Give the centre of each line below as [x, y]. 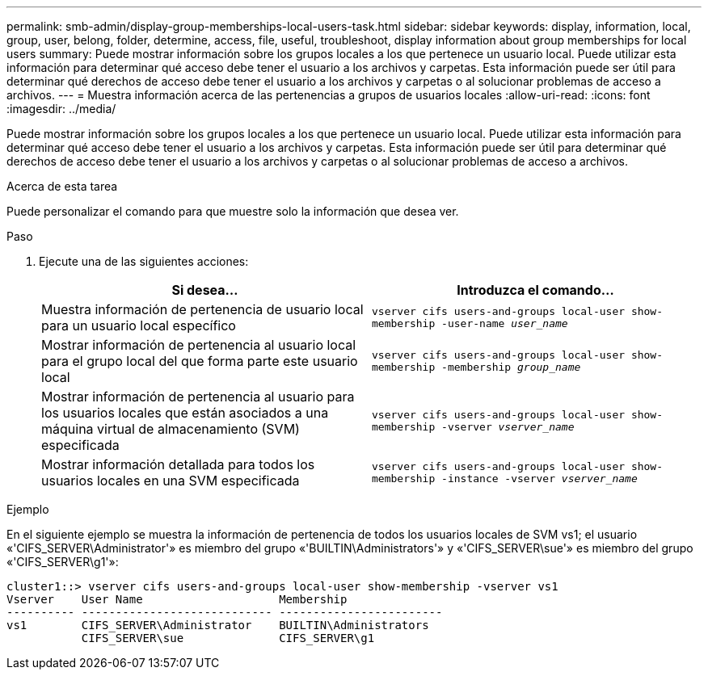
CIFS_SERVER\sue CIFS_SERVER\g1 [228, 638]
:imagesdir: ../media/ [61, 109]
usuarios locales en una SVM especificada [171, 481]
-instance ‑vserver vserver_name [539, 479]
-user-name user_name [505, 323]
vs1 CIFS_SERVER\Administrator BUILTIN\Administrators [218, 625]
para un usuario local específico [139, 325]
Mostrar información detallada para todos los [178, 464]
